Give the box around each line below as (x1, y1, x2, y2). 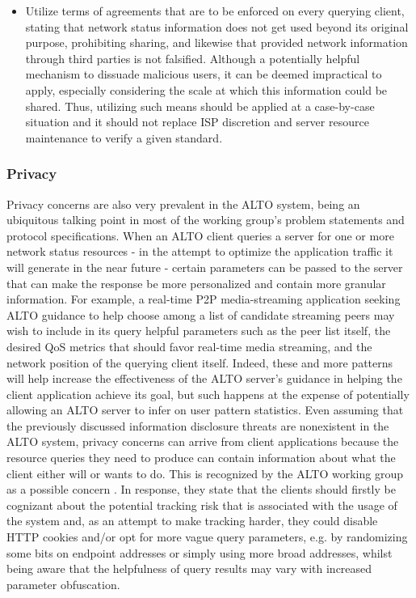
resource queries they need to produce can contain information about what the (6, 449, 396, 466)
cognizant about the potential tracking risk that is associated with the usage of (6, 496, 397, 513)
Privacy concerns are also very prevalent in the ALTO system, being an (6, 195, 360, 212)
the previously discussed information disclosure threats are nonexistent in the (6, 417, 389, 434)
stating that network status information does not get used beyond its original (25, 18, 409, 35)
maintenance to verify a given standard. (25, 129, 223, 146)
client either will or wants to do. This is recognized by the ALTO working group (6, 464, 403, 481)
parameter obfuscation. (6, 575, 120, 592)
